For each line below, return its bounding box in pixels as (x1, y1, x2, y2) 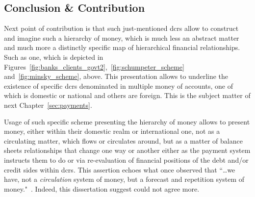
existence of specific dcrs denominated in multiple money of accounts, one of (4, 80, 233, 91)
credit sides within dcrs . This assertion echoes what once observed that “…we (4, 164, 235, 174)
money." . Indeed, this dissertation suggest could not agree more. (4, 183, 200, 194)
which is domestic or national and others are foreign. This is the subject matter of (4, 90, 251, 100)
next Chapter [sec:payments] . (4, 99, 92, 110)
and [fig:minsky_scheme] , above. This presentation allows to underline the (4, 71, 229, 81)
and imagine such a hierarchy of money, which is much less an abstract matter (4, 32, 239, 43)
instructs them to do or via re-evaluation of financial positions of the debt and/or (4, 154, 249, 165)
